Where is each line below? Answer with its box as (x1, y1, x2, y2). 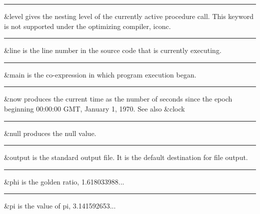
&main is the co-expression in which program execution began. (4, 69, 196, 79)
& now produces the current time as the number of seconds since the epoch (4, 93, 232, 104)
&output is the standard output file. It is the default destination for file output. (4, 152, 248, 162)
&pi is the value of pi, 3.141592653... (4, 200, 116, 211)
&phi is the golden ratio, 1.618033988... (4, 176, 124, 186)
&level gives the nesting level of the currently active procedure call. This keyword (4, 11, 253, 21)
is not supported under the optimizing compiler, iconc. (4, 20, 171, 31)
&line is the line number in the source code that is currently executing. (4, 45, 221, 55)
